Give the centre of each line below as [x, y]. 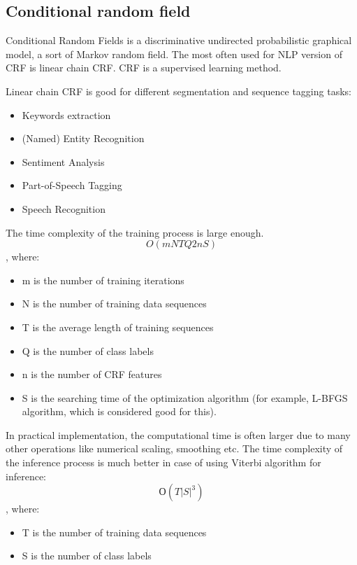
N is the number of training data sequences [114, 304]
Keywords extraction [66, 114]
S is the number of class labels [87, 556]
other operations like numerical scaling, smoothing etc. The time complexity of [174, 448]
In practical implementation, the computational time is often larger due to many [178, 434]
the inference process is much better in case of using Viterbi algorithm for [163, 462]
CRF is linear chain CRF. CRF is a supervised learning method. [144, 68]
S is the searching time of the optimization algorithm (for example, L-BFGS [185, 397]
